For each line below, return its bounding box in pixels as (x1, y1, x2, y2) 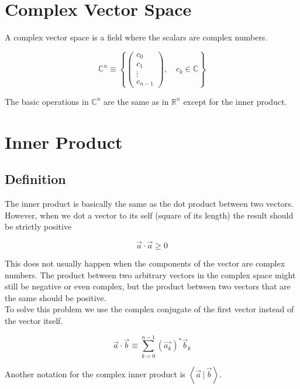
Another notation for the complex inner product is (5, 367, 186, 380)
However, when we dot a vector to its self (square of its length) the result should (5, 209, 294, 221)
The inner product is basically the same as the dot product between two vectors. (5, 197, 294, 209)
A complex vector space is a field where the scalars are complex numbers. (5, 31, 268, 43)
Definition (5, 170, 66, 188)
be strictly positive (5, 220, 72, 233)
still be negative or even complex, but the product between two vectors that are (5, 280, 291, 292)
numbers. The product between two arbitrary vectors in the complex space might (5, 268, 296, 281)
